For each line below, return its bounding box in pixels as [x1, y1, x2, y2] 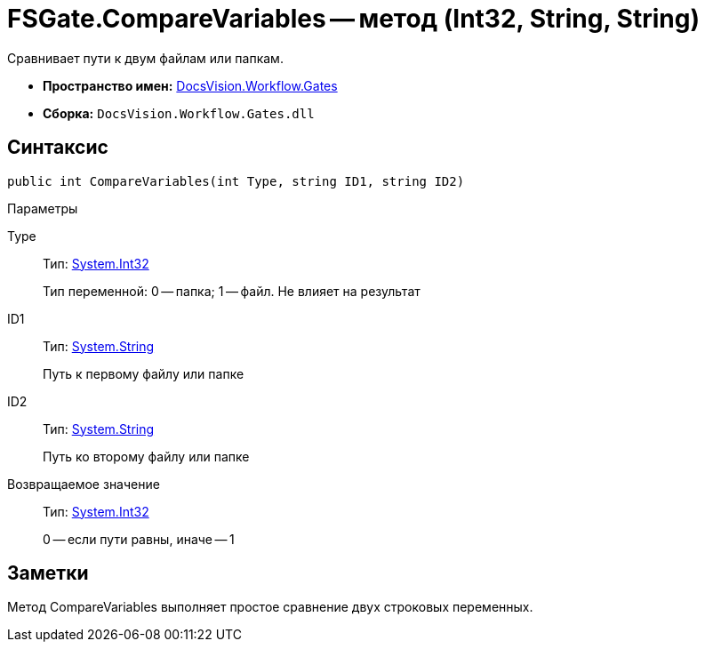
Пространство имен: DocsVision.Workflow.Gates [43, 77, 338, 93]
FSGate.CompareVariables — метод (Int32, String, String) [7, 4, 700, 34]
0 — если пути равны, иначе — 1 [43, 531, 235, 547]
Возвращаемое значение [7, 476, 160, 492]
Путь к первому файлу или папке [43, 365, 244, 381]
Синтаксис [7, 136, 108, 159]
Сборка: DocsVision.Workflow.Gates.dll [43, 105, 315, 121]
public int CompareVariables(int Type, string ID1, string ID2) [7, 173, 465, 188]
